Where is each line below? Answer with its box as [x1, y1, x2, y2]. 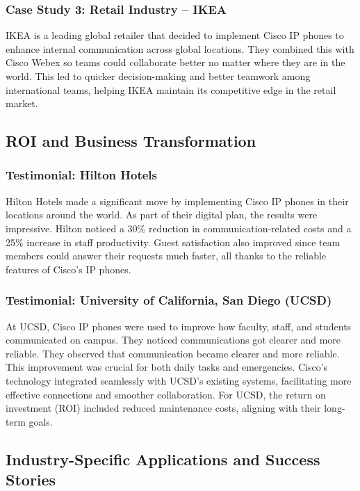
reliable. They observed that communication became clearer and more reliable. [6, 346, 340, 360]
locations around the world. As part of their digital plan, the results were [6, 207, 318, 222]
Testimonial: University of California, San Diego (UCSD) [6, 291, 332, 309]
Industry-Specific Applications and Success [6, 448, 320, 469]
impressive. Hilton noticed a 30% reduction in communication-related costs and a [6, 220, 352, 235]
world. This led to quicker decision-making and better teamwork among [6, 69, 311, 83]
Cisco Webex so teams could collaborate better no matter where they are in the [6, 55, 345, 70]
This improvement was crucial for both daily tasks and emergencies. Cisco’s [6, 360, 328, 374]
